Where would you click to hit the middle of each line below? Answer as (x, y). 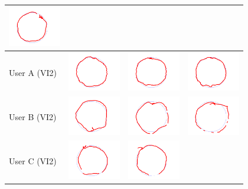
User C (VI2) (33, 160)
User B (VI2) (33, 116)
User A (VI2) (33, 72)
